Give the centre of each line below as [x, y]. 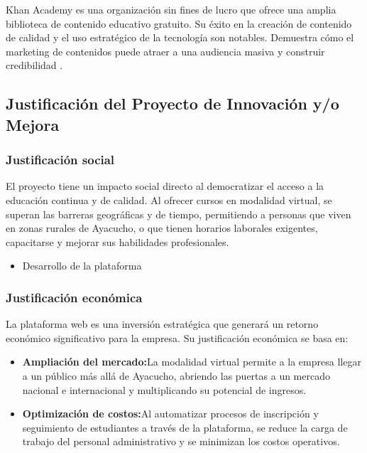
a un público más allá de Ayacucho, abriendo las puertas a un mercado [176, 375]
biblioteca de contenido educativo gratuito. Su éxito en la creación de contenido [179, 23]
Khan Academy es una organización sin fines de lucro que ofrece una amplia [171, 9]
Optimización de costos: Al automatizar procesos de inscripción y [170, 414]
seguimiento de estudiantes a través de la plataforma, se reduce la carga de [185, 427]
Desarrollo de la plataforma [82, 266]
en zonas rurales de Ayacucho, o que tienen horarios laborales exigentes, [162, 228]
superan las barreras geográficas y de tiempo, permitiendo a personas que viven [179, 214]
